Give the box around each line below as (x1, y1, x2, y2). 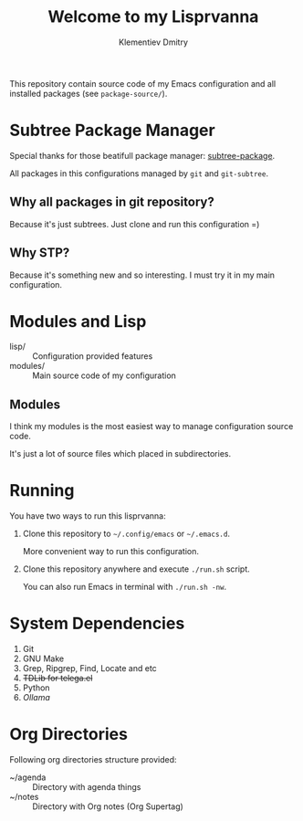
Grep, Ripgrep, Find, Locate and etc (22, 663, 157, 674)
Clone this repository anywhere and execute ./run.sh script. (22, 563, 251, 574)
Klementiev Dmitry (118, 37, 189, 47)
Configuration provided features (32, 351, 153, 362)
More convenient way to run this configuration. (22, 546, 199, 557)
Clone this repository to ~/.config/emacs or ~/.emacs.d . (22, 528, 231, 540)
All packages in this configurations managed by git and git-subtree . (9, 167, 269, 179)
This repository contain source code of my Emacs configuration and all (9, 78, 277, 89)
